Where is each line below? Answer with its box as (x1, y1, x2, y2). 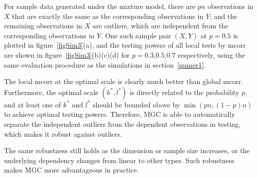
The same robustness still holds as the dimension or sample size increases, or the (4, 145, 250, 156)
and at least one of (4, 99, 61, 109)
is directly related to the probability (129, 87, 240, 97)
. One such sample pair (101, 30, 171, 40)
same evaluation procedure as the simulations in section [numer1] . (4, 59, 206, 70)
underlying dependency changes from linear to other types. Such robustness (4, 155, 235, 165)
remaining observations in (4, 20, 82, 31)
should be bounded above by (93, 99, 180, 109)
